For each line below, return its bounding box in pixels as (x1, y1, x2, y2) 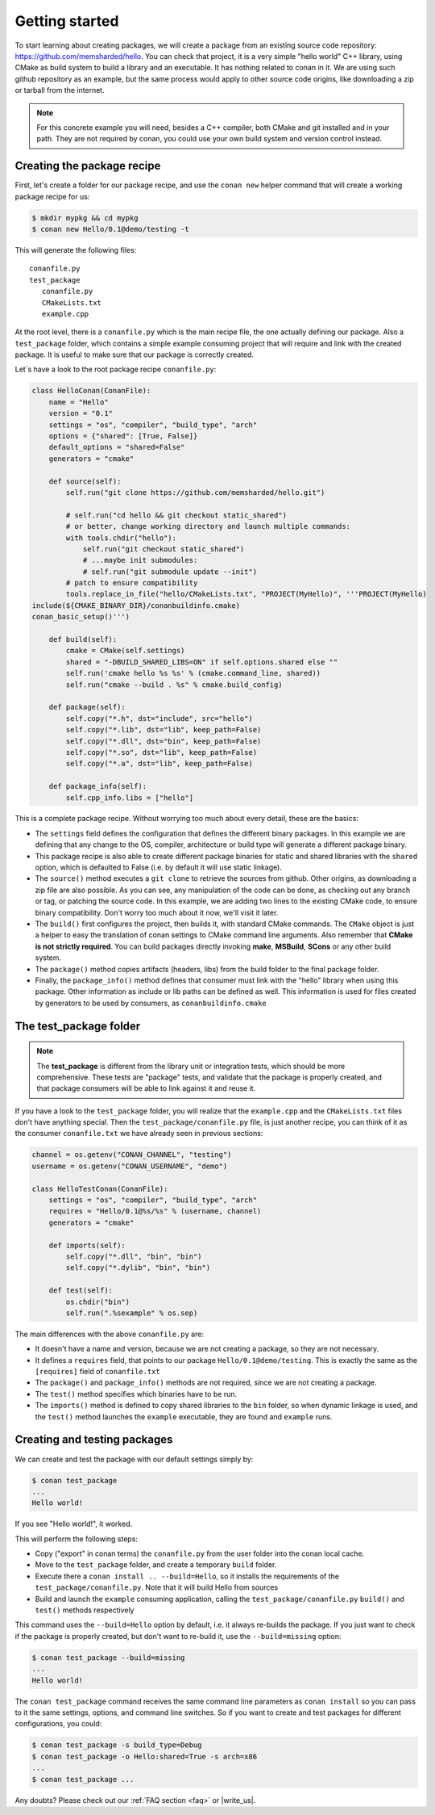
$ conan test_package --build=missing (31, 1653, 185, 1662)
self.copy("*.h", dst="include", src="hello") (65, 714, 253, 723)
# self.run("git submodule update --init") (82, 567, 258, 576)
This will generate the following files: (14, 245, 137, 254)
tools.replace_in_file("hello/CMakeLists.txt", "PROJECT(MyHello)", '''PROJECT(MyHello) (65, 589, 427, 599)
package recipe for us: (14, 191, 90, 201)
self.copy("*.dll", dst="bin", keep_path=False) (65, 736, 262, 746)
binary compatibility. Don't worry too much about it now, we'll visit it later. (35, 907, 279, 917)
